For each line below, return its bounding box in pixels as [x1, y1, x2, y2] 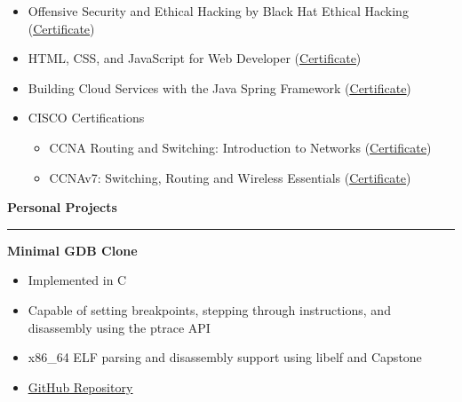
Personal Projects [7, 198, 117, 217]
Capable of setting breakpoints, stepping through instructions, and [28, 300, 391, 319]
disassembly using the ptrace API [28, 318, 211, 336]
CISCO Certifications [28, 108, 145, 127]
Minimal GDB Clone [7, 240, 138, 259]
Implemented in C [28, 271, 127, 289]
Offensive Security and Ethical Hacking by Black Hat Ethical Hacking [28, 2, 409, 20]
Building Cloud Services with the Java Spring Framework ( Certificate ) [28, 78, 411, 97]
